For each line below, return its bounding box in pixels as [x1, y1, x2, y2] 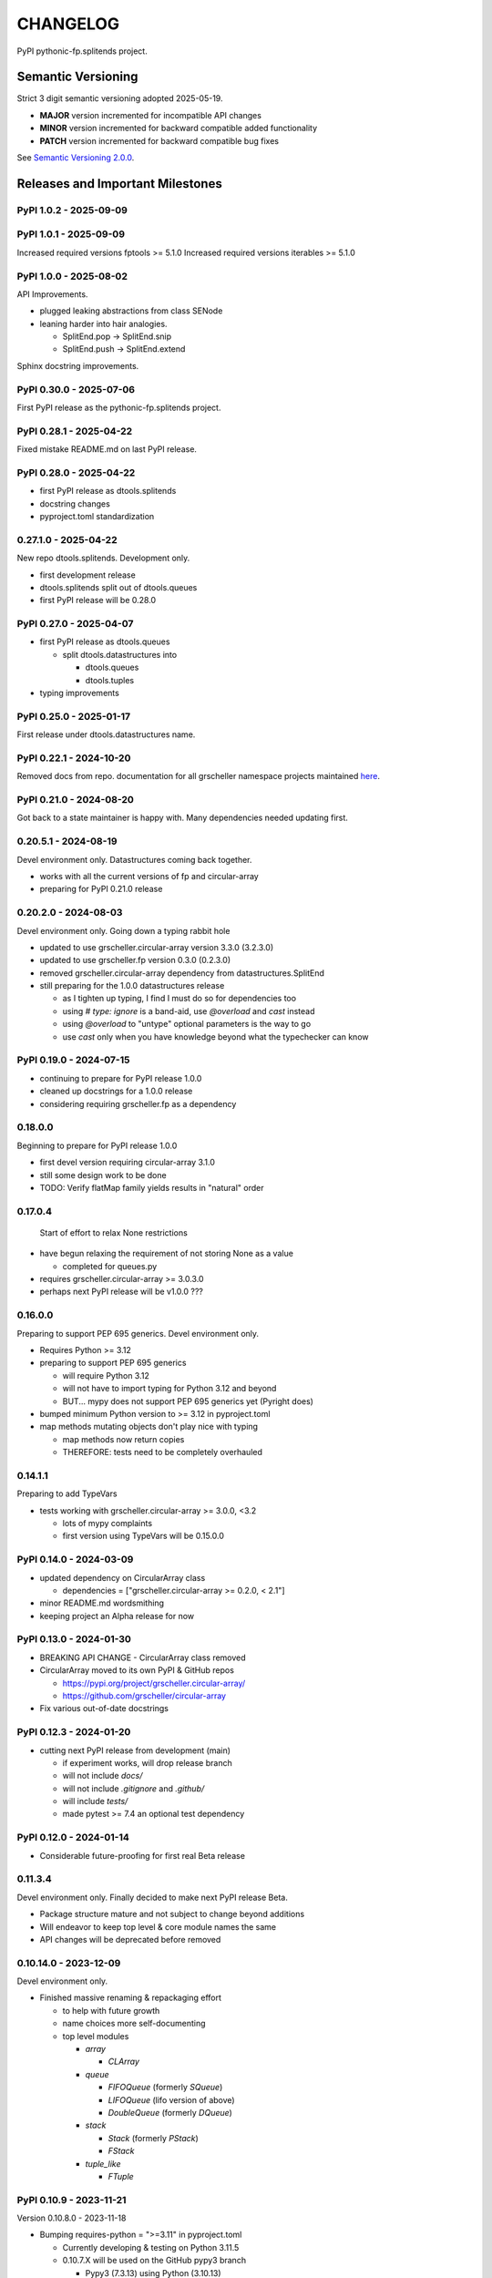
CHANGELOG [16, 14, 120, 34]
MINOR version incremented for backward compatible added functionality [39, 123, 318, 134]
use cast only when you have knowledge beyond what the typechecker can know [62, 1031, 369, 1042]
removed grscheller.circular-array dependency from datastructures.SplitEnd [39, 967, 325, 979]
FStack [108, 2146, 135, 2157]
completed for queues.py [62, 1260, 158, 1271]
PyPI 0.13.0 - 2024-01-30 [16, 1633, 132, 1646]
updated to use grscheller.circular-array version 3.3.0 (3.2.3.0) [39, 941, 273, 952]
